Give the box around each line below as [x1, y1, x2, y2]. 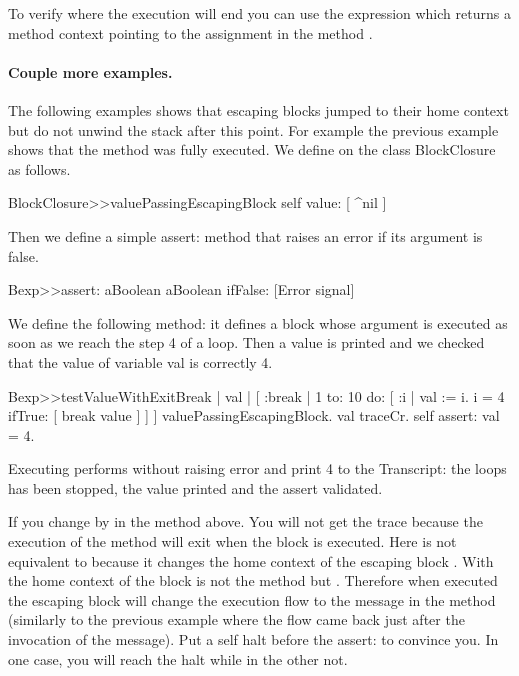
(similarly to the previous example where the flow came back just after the [8, 609, 465, 630]
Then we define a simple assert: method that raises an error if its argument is [8, 225, 483, 246]
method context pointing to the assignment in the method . [8, 22, 373, 43]
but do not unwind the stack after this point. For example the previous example [8, 119, 499, 140]
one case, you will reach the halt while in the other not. [8, 648, 348, 669]
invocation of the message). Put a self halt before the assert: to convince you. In [8, 629, 499, 650]
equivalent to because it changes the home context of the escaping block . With [8, 550, 494, 571]
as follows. [8, 158, 71, 179]
